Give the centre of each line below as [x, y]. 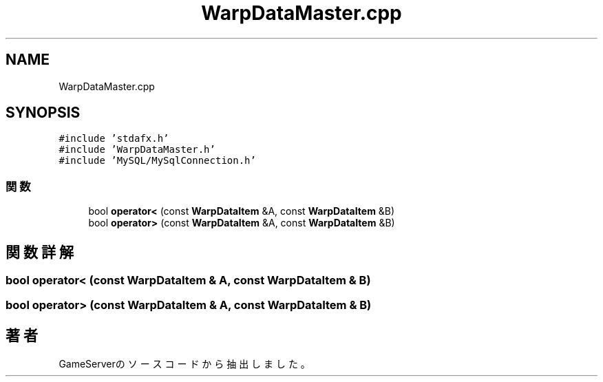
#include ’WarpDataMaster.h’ [137, 150]
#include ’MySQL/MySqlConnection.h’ [157, 161]
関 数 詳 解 [40, 252]
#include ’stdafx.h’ [114, 139]
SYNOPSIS [43, 113]
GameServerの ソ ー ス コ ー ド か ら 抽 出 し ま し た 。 [184, 364]
